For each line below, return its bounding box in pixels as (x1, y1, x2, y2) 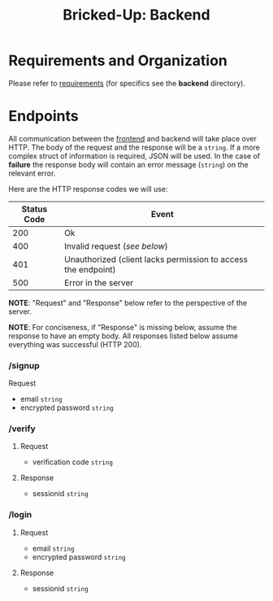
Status (21, 203, 48, 215)
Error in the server (63, 277, 134, 288)
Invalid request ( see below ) (63, 240, 168, 251)
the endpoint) (63, 263, 116, 275)
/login (8, 509, 32, 520)
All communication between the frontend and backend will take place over (8, 133, 258, 143)
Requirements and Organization (8, 51, 227, 70)
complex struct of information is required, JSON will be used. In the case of (8, 150, 261, 160)
